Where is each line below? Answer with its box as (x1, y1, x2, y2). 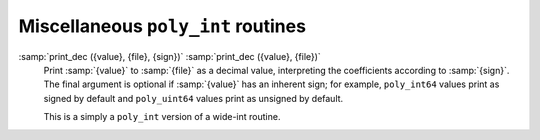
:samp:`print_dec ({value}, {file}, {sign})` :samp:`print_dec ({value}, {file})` (18, 50, 322, 62)
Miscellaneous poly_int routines (18, 15, 307, 37)
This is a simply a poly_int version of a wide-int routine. (43, 111, 281, 123)
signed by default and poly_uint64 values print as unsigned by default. (43, 92, 344, 104)
